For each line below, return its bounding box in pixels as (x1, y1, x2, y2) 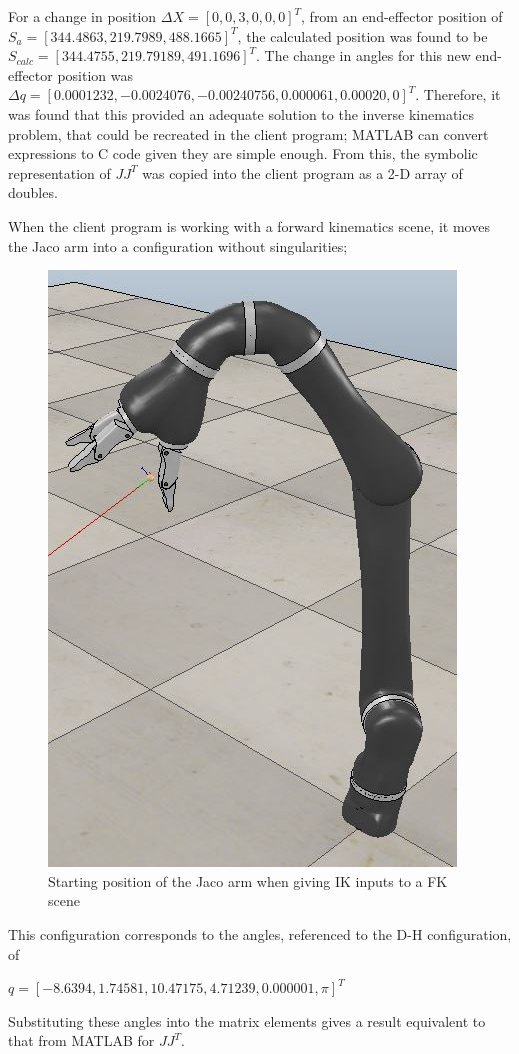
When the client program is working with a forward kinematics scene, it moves (8, 215, 490, 236)
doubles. (8, 182, 58, 203)
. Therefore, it (415, 84, 501, 105)
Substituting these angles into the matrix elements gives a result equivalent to (8, 1010, 486, 1031)
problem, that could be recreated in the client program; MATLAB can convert (8, 123, 489, 144)
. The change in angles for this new (256, 45, 471, 66)
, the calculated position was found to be (237, 25, 488, 46)
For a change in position (8, 6, 157, 26)
